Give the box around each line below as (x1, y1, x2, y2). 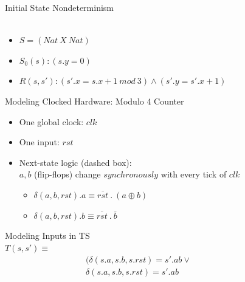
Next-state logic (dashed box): (19, 156, 132, 168)
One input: (19, 136, 60, 148)
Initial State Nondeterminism (5, 1, 114, 13)
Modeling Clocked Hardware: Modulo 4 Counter (5, 94, 184, 107)
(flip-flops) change (34, 168, 101, 181)
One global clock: (19, 115, 84, 128)
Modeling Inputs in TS (5, 229, 90, 242)
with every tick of (160, 168, 227, 181)
